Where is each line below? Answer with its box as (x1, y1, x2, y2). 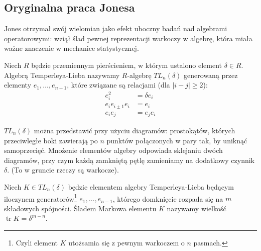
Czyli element (16, 237, 58, 247)
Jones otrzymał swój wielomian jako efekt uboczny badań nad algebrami (4, 23, 227, 34)
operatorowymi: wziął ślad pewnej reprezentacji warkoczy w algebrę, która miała (4, 33, 252, 43)
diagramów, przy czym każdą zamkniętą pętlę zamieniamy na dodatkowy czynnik (4, 154, 254, 165)
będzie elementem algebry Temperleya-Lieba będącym (68, 181, 234, 192)
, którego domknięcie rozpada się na (112, 193, 223, 204)
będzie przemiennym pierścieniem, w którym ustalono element (31, 59, 222, 70)
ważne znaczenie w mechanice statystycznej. (4, 43, 139, 53)
